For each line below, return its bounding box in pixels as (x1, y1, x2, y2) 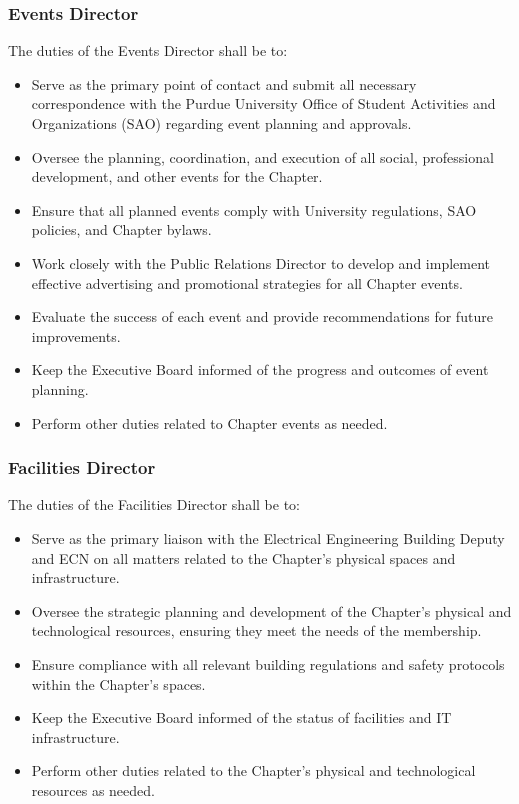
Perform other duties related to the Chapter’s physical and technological (31, 760, 476, 781)
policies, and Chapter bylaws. (31, 219, 212, 240)
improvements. (31, 325, 121, 346)
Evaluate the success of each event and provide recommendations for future (31, 306, 493, 327)
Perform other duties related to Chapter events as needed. (31, 412, 388, 433)
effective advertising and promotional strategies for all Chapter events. (31, 272, 463, 293)
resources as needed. (31, 779, 155, 800)
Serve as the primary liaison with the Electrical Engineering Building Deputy (31, 527, 505, 548)
